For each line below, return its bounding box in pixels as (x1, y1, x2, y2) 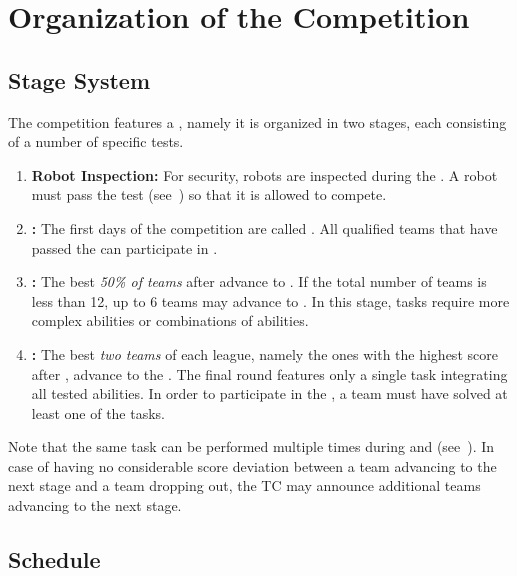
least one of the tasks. (31, 402, 166, 423)
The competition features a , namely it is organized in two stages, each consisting (8, 111, 507, 132)
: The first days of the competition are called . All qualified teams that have (31, 217, 498, 238)
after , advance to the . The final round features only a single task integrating (31, 363, 508, 384)
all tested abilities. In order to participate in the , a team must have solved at (31, 383, 508, 404)
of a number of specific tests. (8, 131, 184, 152)
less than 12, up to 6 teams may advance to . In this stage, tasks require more (31, 290, 510, 311)
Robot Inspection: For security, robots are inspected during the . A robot (31, 164, 498, 185)
